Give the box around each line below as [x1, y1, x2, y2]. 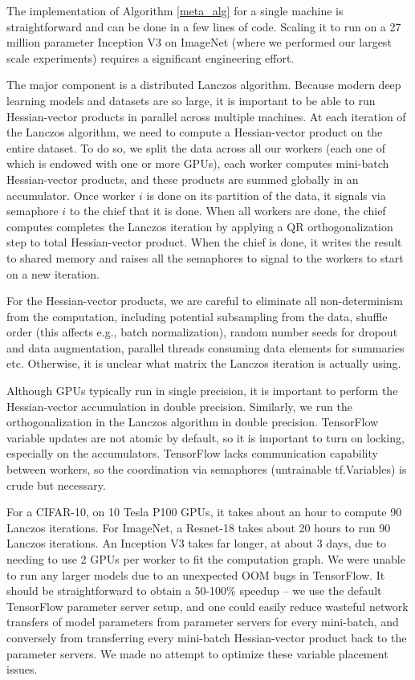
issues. [6, 661, 38, 678]
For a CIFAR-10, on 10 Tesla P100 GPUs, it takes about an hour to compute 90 [6, 503, 402, 520]
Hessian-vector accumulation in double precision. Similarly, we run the [6, 397, 352, 414]
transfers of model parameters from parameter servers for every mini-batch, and [6, 613, 399, 630]
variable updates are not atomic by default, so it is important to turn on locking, [6, 429, 405, 446]
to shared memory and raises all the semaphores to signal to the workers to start [6, 249, 404, 266]
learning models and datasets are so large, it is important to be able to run [6, 92, 376, 108]
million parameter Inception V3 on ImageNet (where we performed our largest [6, 34, 392, 51]
